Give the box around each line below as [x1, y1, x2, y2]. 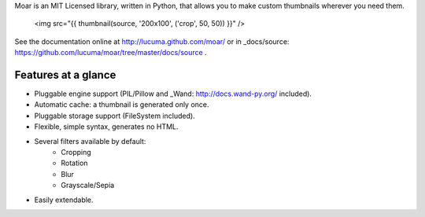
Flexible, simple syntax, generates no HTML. [34, 122, 179, 131]
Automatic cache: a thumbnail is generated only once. [34, 100, 209, 109]
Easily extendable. [34, 195, 94, 204]
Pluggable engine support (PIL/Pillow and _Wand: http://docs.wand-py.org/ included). [34, 89, 312, 98]
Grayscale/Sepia [61, 181, 115, 190]
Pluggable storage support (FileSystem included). [34, 111, 196, 120]
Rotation [61, 158, 88, 168]
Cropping [61, 148, 92, 157]
